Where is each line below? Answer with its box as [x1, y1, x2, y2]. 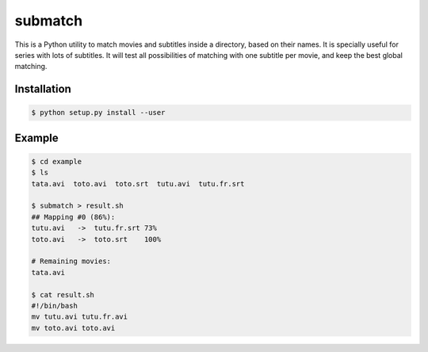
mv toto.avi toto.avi [31, 323, 116, 332]
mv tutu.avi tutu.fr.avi [31, 312, 128, 321]
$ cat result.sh [31, 290, 95, 299]
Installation [14, 82, 71, 96]
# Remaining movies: [31, 257, 111, 266]
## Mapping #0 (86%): [31, 212, 116, 221]
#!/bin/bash [31, 301, 78, 310]
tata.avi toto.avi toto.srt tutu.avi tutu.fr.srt [31, 179, 245, 188]
